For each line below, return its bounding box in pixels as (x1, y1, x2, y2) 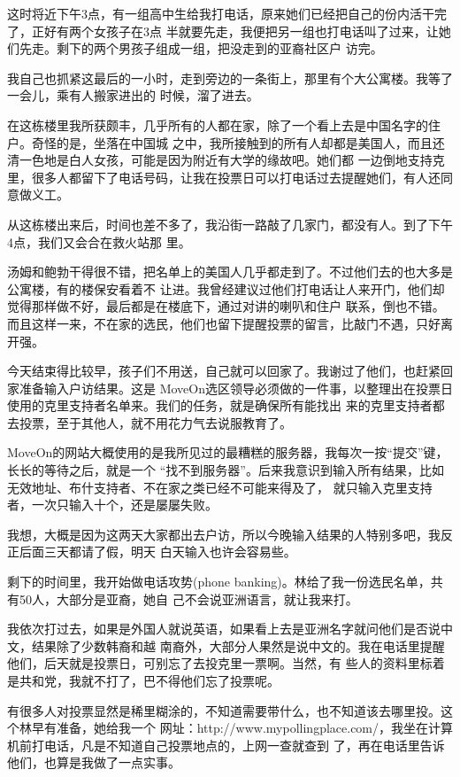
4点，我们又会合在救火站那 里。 (7, 232, 191, 251)
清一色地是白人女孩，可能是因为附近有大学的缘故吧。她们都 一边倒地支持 (7, 151, 433, 169)
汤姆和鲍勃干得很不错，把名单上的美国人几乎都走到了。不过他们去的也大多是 (7, 262, 453, 281)
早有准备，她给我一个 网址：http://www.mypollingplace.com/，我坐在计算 (31, 719, 454, 737)
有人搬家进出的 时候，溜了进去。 (68, 86, 259, 105)
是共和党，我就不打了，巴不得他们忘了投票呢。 (7, 672, 280, 689)
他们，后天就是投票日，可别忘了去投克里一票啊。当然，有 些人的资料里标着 (7, 654, 445, 672)
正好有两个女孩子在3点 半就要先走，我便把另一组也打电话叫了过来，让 (31, 21, 439, 40)
